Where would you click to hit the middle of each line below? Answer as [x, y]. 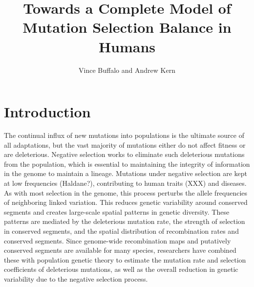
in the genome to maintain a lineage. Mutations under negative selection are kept [126, 173]
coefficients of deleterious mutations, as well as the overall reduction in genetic [121, 269]
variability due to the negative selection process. [76, 278]
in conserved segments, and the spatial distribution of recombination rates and [121, 231]
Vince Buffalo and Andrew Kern [127, 70]
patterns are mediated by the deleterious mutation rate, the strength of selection [125, 221]
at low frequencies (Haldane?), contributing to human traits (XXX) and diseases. [125, 183]
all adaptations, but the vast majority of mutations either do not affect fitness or [125, 144]
